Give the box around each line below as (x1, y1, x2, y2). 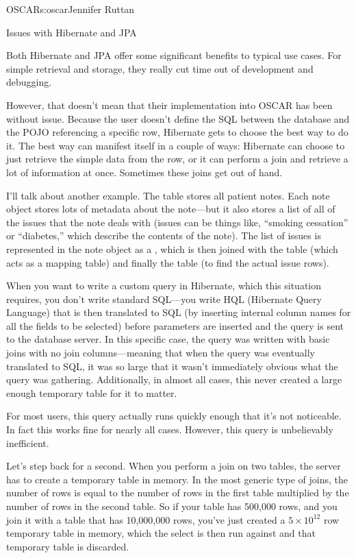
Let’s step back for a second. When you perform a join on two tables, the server (6, 459, 341, 473)
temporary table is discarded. (6, 539, 129, 553)
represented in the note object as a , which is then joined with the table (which (6, 241, 338, 256)
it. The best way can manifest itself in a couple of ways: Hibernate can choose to (6, 138, 345, 152)
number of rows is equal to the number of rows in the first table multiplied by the (6, 485, 349, 500)
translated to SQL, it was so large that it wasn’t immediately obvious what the (6, 359, 338, 373)
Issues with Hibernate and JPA (6, 25, 137, 39)
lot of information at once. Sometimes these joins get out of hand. (6, 165, 283, 179)
